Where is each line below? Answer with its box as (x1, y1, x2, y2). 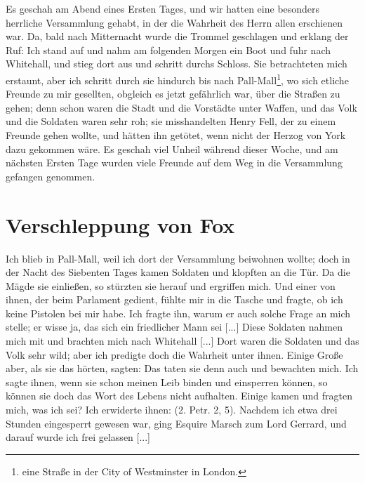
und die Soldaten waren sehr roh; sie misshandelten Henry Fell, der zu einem (6, 114, 336, 128)
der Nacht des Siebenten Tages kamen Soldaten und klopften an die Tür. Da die (6, 265, 350, 279)
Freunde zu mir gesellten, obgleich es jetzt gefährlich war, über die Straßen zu (6, 86, 340, 101)
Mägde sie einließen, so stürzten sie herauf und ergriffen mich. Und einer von (6, 278, 336, 293)
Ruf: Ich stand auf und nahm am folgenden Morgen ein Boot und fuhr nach (6, 42, 331, 57)
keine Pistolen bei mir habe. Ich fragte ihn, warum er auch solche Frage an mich (6, 305, 351, 320)
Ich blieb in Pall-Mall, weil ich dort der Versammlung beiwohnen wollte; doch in (6, 251, 350, 265)
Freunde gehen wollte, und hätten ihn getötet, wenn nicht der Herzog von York (6, 128, 346, 142)
